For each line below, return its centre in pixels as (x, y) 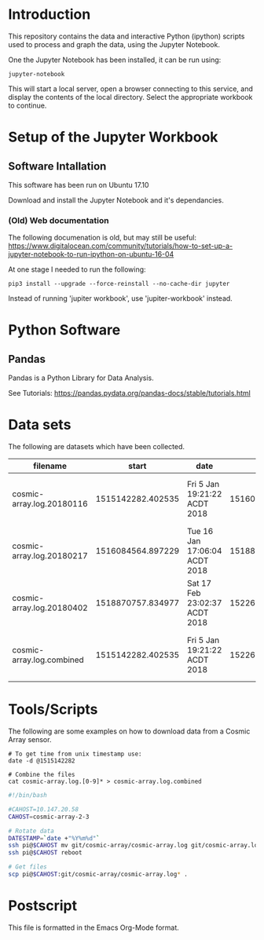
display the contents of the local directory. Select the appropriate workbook (130, 97)
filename (49, 466)
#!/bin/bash (27, 796)
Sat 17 (200, 583)
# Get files (27, 867)
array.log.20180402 (50, 608)
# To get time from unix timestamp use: (75, 754)
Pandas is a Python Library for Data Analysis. (81, 378)
